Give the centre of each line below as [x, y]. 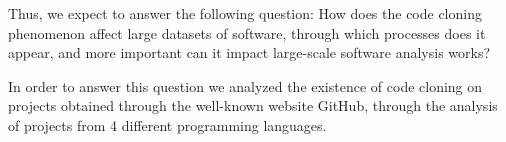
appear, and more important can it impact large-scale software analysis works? [249, 52]
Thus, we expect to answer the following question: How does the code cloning [245, 13]
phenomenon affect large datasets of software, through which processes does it [247, 32]
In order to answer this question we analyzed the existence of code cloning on [245, 85]
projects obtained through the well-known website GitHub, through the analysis [253, 105]
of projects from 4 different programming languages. [167, 124]
